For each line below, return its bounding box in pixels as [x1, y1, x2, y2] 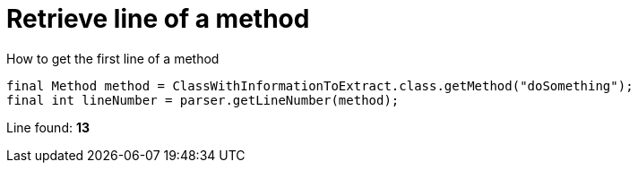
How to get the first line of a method [6, 50, 220, 66]
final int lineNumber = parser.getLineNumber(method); [6, 92, 400, 107]
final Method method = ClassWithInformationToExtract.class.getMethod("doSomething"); [6, 78, 634, 93]
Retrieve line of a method [6, 4, 310, 34]
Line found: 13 [6, 119, 91, 135]
